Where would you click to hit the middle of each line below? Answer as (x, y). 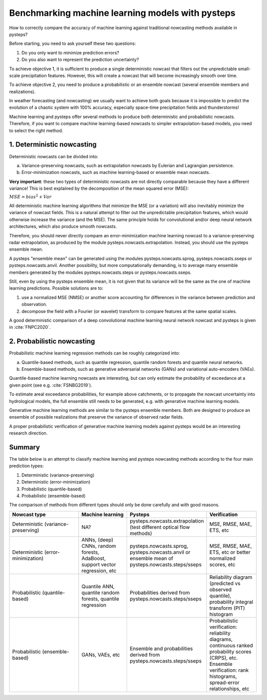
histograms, (223, 676)
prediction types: (26, 466)
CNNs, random (99, 546)
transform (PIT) (227, 608)
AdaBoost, (94, 558)
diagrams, (221, 639)
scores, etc (222, 565)
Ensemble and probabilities (161, 649)
